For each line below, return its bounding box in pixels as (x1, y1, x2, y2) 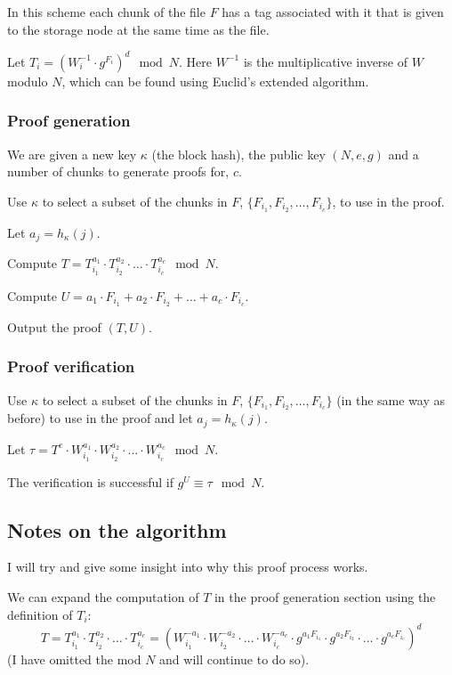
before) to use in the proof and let (7, 409, 193, 427)
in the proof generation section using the (214, 588, 436, 606)
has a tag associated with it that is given (222, 3, 444, 20)
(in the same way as (336, 390, 445, 409)
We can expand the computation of (7, 588, 199, 606)
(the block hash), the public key (151, 144, 326, 163)
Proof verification (7, 355, 135, 378)
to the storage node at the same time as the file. (7, 20, 270, 38)
